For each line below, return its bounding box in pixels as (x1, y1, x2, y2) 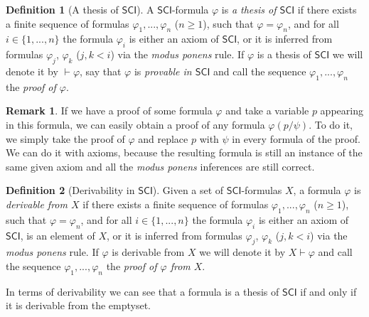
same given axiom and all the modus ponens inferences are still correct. (6, 158, 315, 173)
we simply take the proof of (6, 131, 125, 146)
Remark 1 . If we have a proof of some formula (6, 103, 213, 118)
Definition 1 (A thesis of (6, 2, 119, 16)
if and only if (300, 284, 357, 299)
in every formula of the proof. (232, 131, 360, 146)
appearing (320, 103, 363, 118)
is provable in (134, 63, 192, 78)
